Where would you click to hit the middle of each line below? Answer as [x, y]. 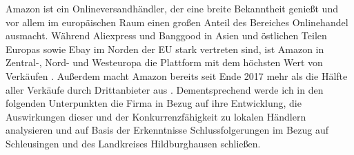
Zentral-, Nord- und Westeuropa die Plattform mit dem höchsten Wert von [164, 62]
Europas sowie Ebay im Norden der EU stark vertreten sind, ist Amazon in [165, 49]
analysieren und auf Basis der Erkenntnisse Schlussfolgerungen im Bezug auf [167, 130]
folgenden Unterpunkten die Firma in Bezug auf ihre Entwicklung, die [154, 103]
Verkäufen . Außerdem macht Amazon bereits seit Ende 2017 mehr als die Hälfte [177, 75]
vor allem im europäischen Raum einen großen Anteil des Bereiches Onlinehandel [177, 22]
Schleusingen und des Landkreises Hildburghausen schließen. [133, 143]
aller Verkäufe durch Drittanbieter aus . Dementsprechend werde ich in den [165, 89]
